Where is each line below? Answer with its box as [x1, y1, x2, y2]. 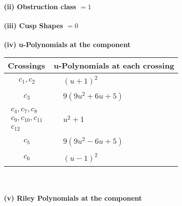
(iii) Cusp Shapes [4, 20, 63, 31]
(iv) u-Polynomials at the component [4, 39, 131, 50]
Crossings [8, 59, 45, 71]
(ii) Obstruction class [4, 1, 76, 11]
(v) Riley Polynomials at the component [4, 193, 142, 203]
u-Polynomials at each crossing [54, 59, 174, 71]
